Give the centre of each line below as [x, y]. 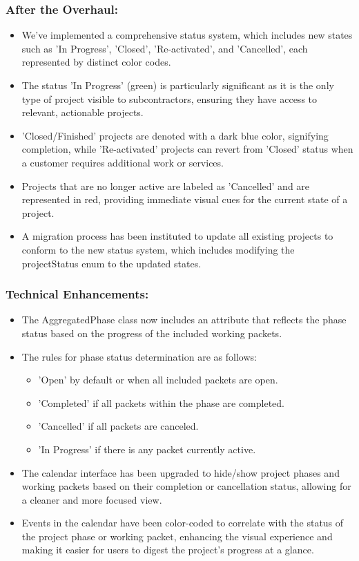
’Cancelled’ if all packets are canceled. [118, 426]
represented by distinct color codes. [96, 62]
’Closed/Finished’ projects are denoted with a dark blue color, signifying [175, 135]
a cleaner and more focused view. [92, 499]
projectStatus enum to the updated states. [111, 263]
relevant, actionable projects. [83, 112]
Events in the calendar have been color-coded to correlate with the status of [183, 523]
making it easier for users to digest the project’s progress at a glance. [168, 550]
